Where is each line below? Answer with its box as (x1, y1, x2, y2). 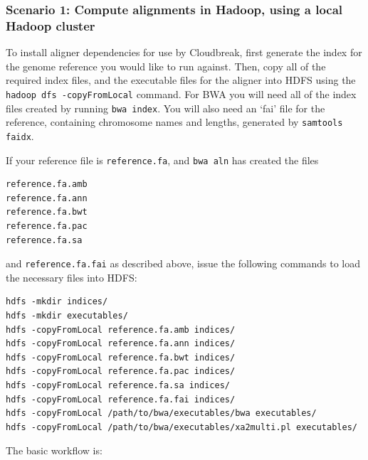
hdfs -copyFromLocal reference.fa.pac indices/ (6, 366, 236, 377)
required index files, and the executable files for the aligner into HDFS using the (6, 73, 356, 87)
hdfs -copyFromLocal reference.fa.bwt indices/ (6, 352, 236, 363)
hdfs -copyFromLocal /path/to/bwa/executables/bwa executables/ (6, 408, 317, 419)
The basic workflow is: (6, 443, 102, 458)
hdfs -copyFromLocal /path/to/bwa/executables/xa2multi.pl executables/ (6, 422, 357, 432)
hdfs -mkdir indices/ (6, 296, 108, 307)
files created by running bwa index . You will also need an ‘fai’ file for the (6, 100, 325, 115)
